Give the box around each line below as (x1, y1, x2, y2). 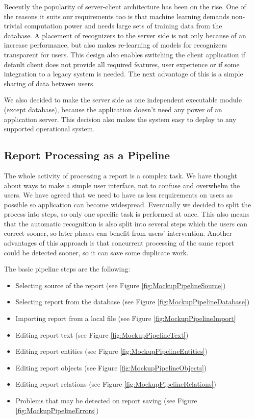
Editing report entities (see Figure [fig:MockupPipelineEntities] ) (15, 346, 208, 356)
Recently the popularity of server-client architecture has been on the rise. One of (4, 1, 246, 11)
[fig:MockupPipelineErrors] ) (15, 405, 99, 415)
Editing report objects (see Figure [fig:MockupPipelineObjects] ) (15, 362, 207, 372)
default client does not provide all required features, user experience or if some (4, 59, 240, 69)
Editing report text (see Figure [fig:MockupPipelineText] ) (15, 329, 189, 340)
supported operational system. (4, 123, 95, 134)
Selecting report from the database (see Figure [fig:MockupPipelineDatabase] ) (15, 296, 250, 307)
